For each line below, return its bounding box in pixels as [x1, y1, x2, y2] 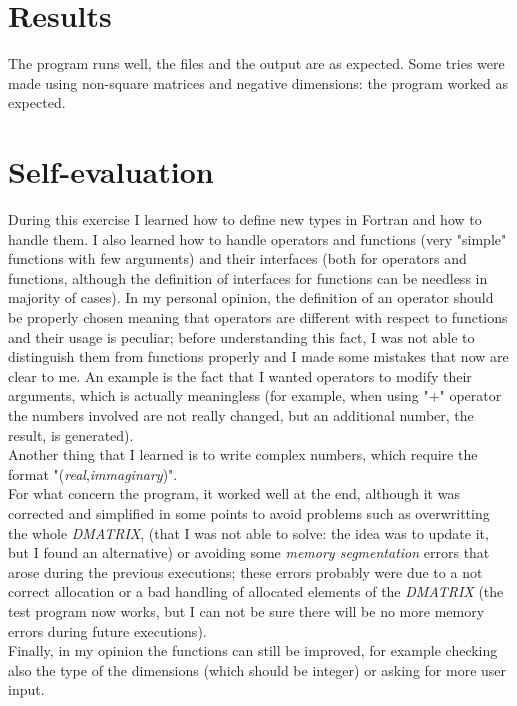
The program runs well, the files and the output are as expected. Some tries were [8, 53, 505, 74]
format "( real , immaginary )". [8, 463, 178, 484]
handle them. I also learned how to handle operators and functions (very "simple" [8, 228, 507, 249]
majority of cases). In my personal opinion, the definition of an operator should [8, 287, 494, 308]
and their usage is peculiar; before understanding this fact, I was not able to [8, 326, 475, 347]
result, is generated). [8, 424, 134, 445]
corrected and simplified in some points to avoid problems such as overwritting [8, 502, 490, 523]
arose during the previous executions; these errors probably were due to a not [8, 561, 483, 582]
